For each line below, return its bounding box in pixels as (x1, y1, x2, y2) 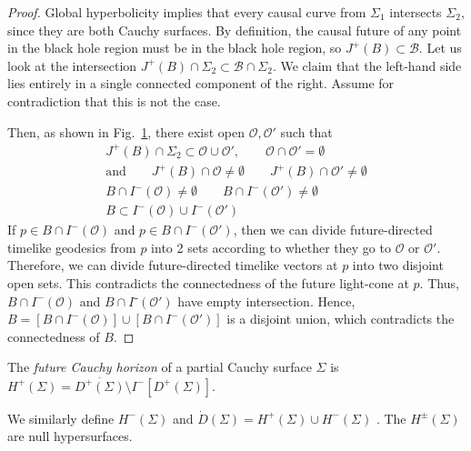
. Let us (418, 38, 462, 57)
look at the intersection (7, 55, 137, 75)
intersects (389, 3, 442, 21)
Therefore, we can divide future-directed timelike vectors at (7, 256, 338, 275)
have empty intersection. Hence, (177, 291, 356, 310)
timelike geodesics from (7, 237, 136, 256)
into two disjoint (352, 256, 444, 275)
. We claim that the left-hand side (272, 55, 462, 75)
